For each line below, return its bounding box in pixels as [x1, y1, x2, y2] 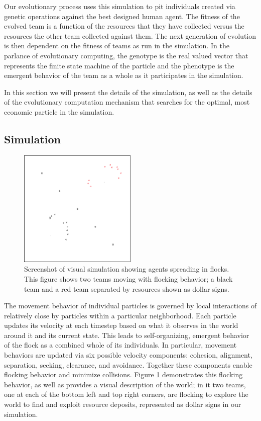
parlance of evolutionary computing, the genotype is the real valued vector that [4, 50, 248, 60]
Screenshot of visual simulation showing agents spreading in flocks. [24, 264, 229, 274]
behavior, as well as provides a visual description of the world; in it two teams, [4, 379, 246, 389]
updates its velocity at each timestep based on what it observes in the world [4, 320, 238, 330]
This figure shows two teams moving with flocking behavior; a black [24, 273, 233, 284]
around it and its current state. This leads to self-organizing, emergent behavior [4, 329, 249, 340]
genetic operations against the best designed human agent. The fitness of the [4, 11, 240, 21]
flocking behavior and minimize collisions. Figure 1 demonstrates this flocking [4, 369, 243, 380]
